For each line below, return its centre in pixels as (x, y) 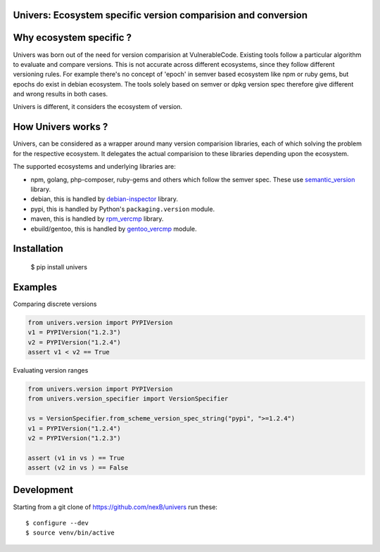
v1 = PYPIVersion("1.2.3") (74, 333)
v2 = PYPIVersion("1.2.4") (74, 342)
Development (43, 490)
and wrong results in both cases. (61, 94)
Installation (38, 249)
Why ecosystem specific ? (72, 38)
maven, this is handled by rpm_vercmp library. (97, 219)
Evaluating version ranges (51, 370)
